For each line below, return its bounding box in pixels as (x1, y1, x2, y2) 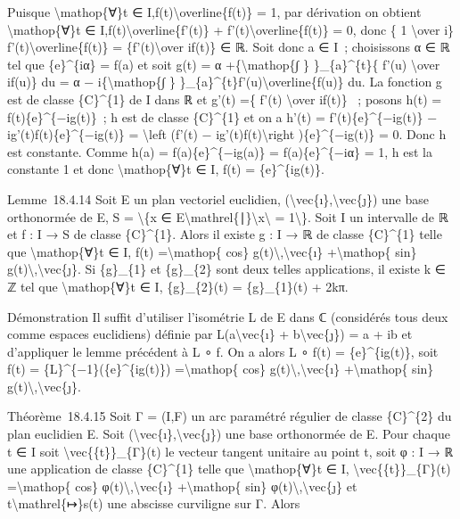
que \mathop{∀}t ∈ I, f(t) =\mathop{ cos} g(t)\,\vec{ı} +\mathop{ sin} (7, 242, 417, 260)
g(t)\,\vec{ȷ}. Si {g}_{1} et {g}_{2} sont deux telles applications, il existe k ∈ (7, 259, 446, 278)
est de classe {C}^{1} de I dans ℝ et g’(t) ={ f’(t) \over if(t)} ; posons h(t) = (7, 89, 442, 108)
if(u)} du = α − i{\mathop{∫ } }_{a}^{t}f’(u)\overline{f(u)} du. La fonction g (7, 72, 442, 91)
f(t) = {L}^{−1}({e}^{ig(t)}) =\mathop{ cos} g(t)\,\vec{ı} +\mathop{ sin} (7, 359, 434, 378)
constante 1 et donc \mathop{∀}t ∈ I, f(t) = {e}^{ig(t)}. (7, 160, 324, 178)
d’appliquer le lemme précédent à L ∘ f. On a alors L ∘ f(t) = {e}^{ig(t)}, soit (7, 342, 439, 360)
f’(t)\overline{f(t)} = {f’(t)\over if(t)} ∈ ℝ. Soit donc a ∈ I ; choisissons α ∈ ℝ (7, 37, 450, 56)
